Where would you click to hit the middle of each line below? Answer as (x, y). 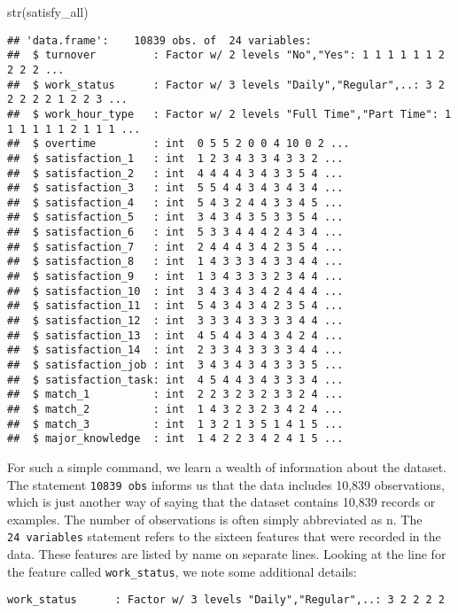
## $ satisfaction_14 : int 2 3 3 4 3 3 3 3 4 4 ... (175, 350)
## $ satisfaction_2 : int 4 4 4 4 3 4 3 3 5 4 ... (175, 173)
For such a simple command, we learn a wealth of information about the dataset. (227, 466)
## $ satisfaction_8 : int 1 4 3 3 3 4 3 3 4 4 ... (175, 262)
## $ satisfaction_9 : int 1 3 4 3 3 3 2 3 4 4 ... (175, 277)
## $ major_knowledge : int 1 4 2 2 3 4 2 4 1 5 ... (175, 439)
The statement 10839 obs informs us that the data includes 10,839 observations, (226, 484)
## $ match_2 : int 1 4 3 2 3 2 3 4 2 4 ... (175, 409)
